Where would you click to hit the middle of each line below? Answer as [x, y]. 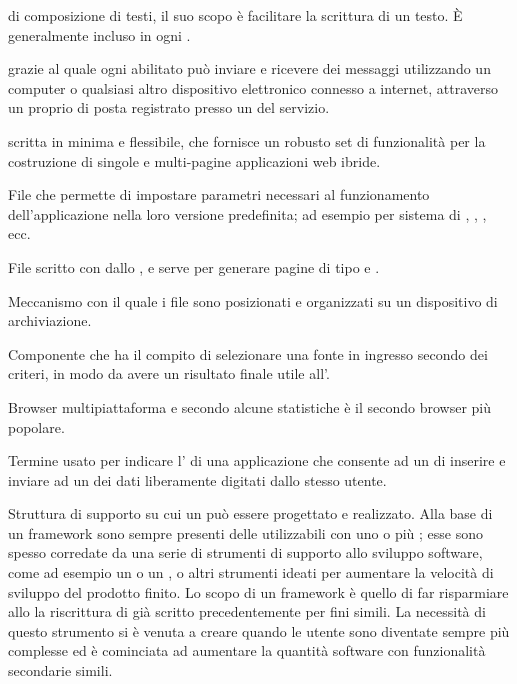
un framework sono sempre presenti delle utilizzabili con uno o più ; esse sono [246, 532]
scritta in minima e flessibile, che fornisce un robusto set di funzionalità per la [247, 140]
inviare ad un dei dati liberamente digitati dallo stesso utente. [197, 479]
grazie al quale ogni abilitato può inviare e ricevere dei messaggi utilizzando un [249, 68]
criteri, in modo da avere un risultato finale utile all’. [169, 373]
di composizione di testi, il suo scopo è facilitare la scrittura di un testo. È [235, 15]
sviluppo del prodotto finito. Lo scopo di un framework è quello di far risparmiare [258, 591]
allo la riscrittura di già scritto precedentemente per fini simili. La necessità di [247, 611]
